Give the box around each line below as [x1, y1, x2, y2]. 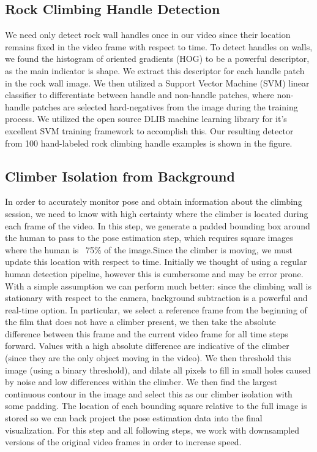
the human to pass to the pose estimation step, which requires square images [5, 231, 293, 244]
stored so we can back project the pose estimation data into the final [5, 412, 263, 424]
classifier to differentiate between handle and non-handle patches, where [5, 88, 274, 101]
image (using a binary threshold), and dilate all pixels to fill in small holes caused [5, 363, 311, 376]
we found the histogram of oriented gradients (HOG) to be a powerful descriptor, [5, 52, 310, 65]
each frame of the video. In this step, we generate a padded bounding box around [5, 219, 310, 232]
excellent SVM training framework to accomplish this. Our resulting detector [5, 124, 294, 137]
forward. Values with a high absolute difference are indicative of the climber [5, 339, 289, 352]
